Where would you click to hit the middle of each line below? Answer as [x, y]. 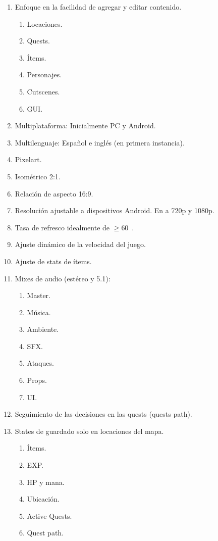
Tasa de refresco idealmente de [62, 227]
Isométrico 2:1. [38, 176]
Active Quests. [49, 515]
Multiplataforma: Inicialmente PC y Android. [85, 126]
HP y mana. [46, 482]
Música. [39, 312]
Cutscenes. [43, 91]
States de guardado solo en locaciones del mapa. [89, 431]
